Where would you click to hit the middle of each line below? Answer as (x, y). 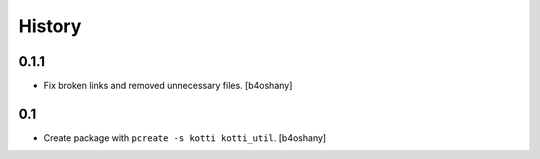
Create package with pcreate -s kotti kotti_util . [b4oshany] (185, 137)
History (50, 26)
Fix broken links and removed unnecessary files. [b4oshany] (168, 86)
